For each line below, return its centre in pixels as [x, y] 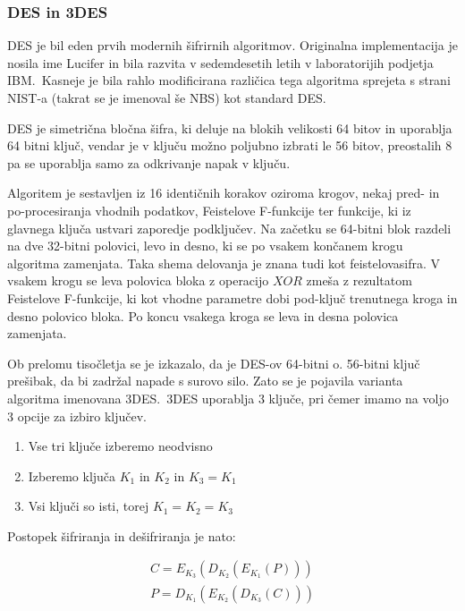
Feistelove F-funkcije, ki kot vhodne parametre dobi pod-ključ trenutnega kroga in [232, 297]
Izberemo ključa [72, 475]
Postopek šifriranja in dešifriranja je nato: [122, 535]
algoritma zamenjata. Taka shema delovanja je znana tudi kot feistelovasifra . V [224, 263]
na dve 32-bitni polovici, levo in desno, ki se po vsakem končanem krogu [205, 246]
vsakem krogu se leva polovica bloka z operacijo [138, 280]
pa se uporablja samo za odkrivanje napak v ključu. [149, 162]
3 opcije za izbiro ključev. [77, 416]
